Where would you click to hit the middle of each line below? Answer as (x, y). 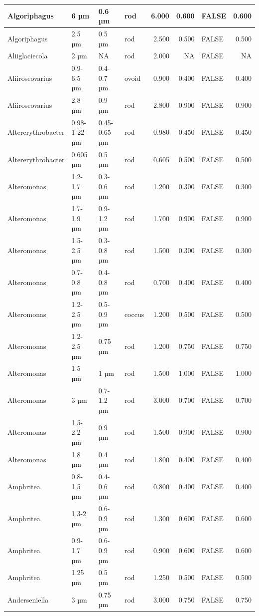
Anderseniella (28, 599)
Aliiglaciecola (28, 56)
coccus (134, 314)
